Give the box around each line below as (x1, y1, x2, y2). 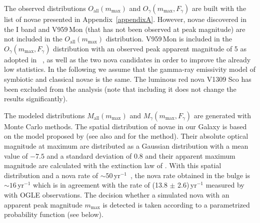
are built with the (191, 3, 246, 13)
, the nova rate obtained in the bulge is (130, 170, 250, 180)
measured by (205, 180, 244, 190)
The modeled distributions (4, 110, 85, 120)
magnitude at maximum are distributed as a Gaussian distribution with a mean (4, 140, 248, 151)
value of (4, 150, 28, 161)
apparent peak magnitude (4, 199, 82, 210)
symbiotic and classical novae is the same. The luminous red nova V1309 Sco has (4, 73, 251, 84)
